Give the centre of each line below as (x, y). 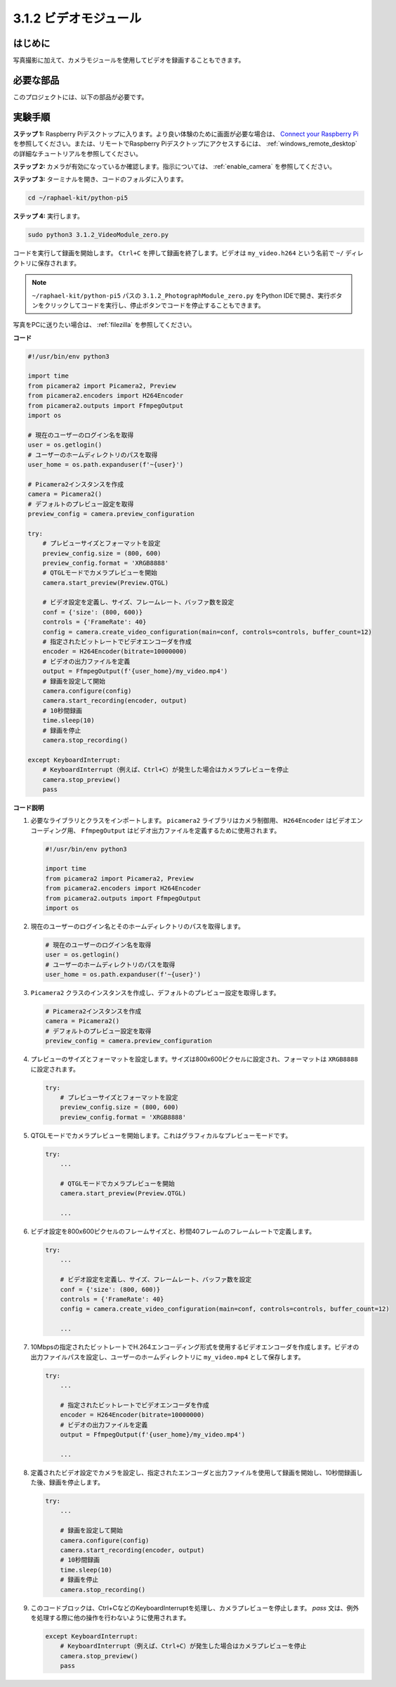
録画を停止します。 (77, 1482)
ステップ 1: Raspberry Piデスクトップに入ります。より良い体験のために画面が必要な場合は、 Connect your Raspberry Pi (186, 134)
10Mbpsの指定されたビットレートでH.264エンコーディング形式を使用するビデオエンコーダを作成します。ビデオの (195, 1347)
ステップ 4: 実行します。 (48, 216)
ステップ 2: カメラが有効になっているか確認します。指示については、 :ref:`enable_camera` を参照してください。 (174, 167)
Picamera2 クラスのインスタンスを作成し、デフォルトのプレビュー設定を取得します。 (155, 993)
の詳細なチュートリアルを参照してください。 (78, 153)
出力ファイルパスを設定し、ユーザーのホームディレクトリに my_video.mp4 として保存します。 (167, 1356)
